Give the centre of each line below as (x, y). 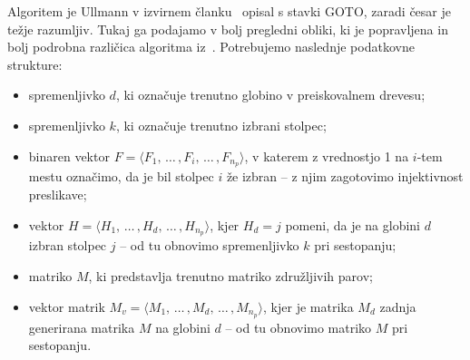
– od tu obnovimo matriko (299, 327)
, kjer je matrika (308, 306)
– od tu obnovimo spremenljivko (210, 245)
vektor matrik (67, 306)
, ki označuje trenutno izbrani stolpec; (221, 125)
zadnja (398, 306)
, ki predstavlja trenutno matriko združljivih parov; (230, 276)
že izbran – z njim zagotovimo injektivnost (345, 176)
